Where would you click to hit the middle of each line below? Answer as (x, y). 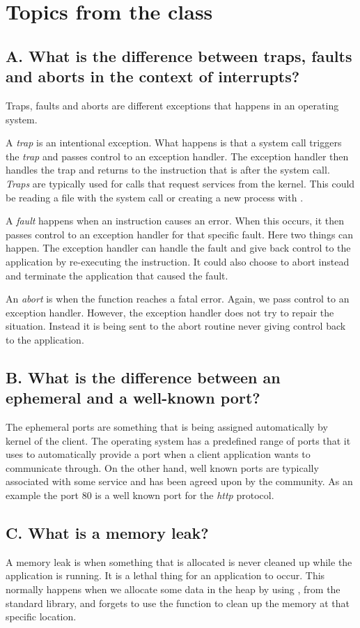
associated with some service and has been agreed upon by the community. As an (179, 481)
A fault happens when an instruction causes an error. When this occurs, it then (175, 221)
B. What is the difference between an (143, 377)
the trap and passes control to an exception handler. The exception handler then (177, 156)
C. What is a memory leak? (107, 533)
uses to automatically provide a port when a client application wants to (158, 454)
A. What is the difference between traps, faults (179, 55)
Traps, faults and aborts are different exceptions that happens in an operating (172, 105)
